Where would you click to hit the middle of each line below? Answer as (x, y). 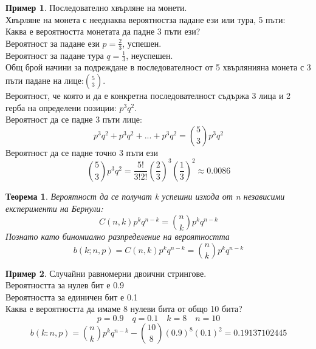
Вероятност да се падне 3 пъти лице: (74, 119)
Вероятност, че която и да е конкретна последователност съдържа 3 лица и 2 (148, 96)
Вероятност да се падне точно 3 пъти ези (82, 152)
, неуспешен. (149, 55)
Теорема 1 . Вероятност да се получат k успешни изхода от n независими (145, 196)
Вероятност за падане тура (55, 55)
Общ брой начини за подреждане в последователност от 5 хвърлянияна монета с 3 (158, 67)
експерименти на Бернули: (54, 208)
